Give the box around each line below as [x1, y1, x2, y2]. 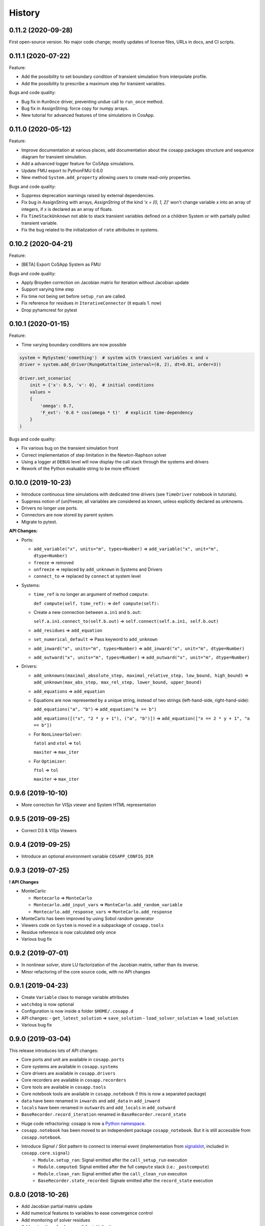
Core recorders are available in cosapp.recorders [21, 1077, 127, 1083]
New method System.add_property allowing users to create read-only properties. [21, 175, 191, 180]
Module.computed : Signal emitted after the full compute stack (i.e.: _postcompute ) [38, 1164, 210, 1170]
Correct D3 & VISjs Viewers [21, 828, 77, 834]
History [9, 7, 40, 18]
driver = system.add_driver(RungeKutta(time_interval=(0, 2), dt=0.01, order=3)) [19, 362, 222, 367]
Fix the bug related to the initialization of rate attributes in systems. [21, 227, 159, 232]
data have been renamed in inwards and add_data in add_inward [21, 1098, 160, 1103]
